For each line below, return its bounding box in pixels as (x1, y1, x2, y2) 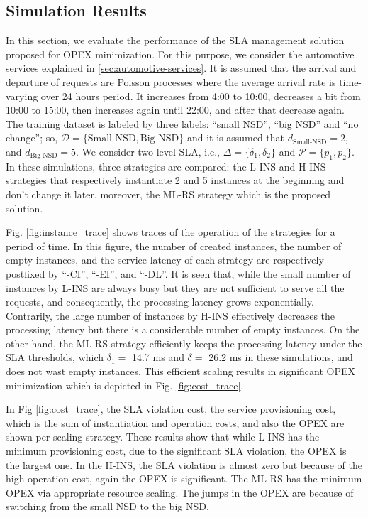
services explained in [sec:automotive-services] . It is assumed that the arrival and (6, 60, 357, 75)
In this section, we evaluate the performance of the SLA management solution (6, 33, 345, 48)
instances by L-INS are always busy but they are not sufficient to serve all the (6, 280, 345, 295)
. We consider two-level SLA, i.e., (76, 144, 220, 158)
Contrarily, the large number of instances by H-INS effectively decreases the (6, 308, 335, 323)
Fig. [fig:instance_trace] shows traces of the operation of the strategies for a (6, 225, 335, 239)
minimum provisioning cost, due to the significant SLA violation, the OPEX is (6, 443, 347, 458)
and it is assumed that (186, 130, 285, 145)
